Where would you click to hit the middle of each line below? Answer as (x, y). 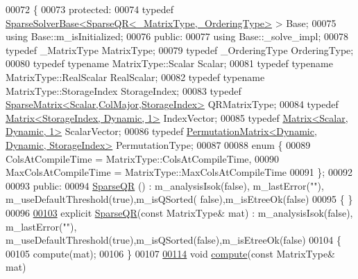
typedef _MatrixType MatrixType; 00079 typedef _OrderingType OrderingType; (180, 49)
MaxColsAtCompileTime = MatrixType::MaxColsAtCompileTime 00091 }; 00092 (179, 172)
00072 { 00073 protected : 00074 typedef (89, 9)
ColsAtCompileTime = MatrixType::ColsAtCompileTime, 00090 (143, 158)
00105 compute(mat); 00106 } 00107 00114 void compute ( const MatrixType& (170, 253)
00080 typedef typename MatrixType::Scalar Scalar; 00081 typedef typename (169, 63)
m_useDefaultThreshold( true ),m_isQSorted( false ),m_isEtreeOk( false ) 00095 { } (179, 199)
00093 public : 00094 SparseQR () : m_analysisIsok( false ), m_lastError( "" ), (165, 185)
